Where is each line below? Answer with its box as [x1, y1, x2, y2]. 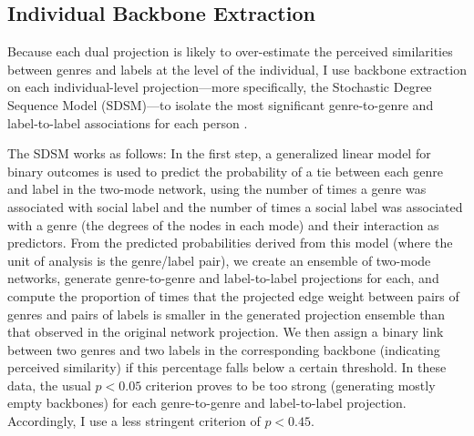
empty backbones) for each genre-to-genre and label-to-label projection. [7, 393, 407, 412]
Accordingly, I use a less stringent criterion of [7, 411, 261, 431]
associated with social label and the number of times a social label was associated [7, 197, 463, 216]
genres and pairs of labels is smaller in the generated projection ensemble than [7, 304, 446, 323]
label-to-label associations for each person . [7, 113, 248, 132]
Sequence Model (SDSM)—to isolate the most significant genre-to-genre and [7, 95, 434, 114]
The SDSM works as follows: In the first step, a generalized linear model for [7, 144, 431, 163]
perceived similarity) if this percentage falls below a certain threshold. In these [7, 358, 447, 377]
